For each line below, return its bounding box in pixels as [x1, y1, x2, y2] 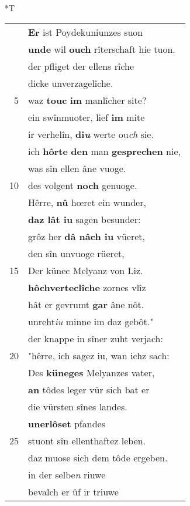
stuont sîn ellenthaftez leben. [28, 433, 146, 447]
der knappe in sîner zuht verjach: [28, 331, 163, 345]
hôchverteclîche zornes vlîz [28, 280, 146, 294]
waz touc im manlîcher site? [28, 93, 147, 107]
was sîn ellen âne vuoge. [28, 161, 126, 175]
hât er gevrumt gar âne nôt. [28, 297, 144, 311]
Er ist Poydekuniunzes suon [28, 25, 143, 39]
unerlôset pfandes [28, 416, 105, 430]
